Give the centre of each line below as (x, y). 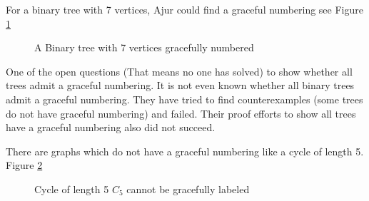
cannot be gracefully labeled (188, 189)
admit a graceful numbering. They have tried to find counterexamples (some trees (184, 99)
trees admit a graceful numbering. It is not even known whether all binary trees (180, 85)
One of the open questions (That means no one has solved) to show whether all (179, 71)
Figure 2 (24, 165)
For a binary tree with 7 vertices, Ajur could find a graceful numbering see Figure (184, 9)
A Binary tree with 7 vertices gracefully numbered (144, 47)
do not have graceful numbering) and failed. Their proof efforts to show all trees (181, 113)
